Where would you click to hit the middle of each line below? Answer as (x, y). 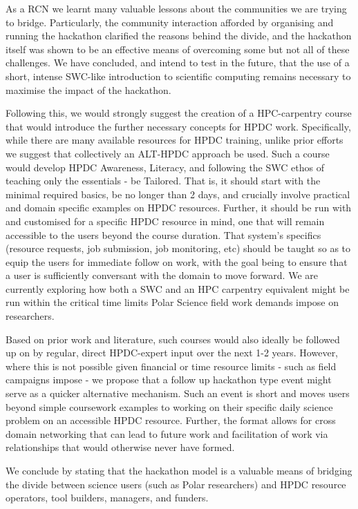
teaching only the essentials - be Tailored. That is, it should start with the (163, 181)
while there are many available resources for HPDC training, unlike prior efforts (175, 140)
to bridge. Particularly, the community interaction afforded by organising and (170, 22)
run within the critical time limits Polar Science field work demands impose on (172, 302)
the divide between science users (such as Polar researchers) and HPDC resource (176, 484)
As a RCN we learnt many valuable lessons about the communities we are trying (176, 8)
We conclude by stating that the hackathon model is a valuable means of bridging (179, 470)
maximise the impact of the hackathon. (88, 89)
